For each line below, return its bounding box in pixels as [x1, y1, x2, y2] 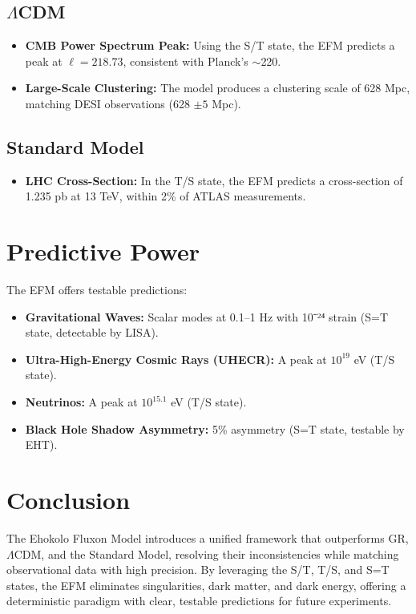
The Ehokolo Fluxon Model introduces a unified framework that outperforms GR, [6, 529, 409, 546]
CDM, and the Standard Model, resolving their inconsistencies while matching [14, 545, 399, 562]
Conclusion [6, 483, 131, 516]
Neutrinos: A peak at [25, 394, 138, 410]
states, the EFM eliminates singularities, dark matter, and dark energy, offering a [6, 576, 406, 593]
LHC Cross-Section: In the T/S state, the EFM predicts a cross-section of [25, 172, 403, 188]
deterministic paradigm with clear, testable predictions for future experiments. [6, 592, 392, 609]
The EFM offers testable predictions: [6, 281, 188, 298]
